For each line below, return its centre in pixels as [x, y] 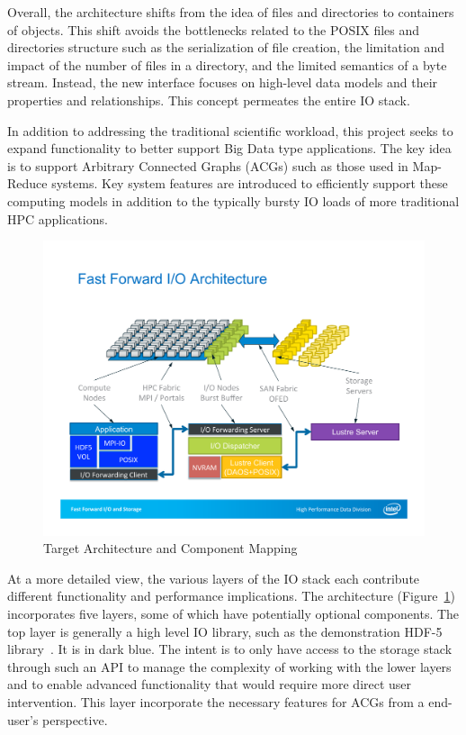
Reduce [27, 183]
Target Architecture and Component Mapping [170, 548]
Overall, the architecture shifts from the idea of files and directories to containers [231, 12]
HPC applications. [58, 218]
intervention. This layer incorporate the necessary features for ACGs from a [216, 701]
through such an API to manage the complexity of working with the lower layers [229, 666]
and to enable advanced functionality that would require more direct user [210, 684]
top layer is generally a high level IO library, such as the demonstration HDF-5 [225, 631]
